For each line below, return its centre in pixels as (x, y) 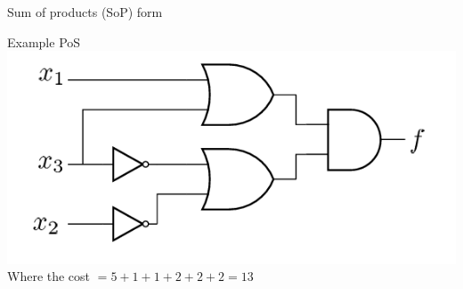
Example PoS (44, 41)
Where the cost (49, 276)
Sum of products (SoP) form (85, 12)
